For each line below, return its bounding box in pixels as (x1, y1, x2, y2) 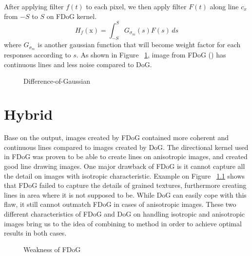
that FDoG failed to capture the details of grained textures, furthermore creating (4, 180, 247, 190)
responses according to (4, 50, 71, 60)
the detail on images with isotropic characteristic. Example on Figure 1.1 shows (4, 170, 245, 181)
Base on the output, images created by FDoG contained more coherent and (4, 132, 229, 143)
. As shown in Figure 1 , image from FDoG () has (76, 50, 226, 60)
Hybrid (4, 104, 53, 124)
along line (210, 1, 239, 11)
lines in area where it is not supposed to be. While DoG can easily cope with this (4, 189, 247, 200)
